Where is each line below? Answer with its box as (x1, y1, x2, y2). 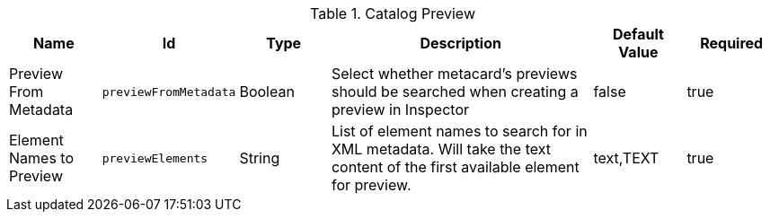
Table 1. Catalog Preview (309, 4, 475, 22)
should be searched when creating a (331, 83, 579, 101)
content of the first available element (331, 158, 580, 176)
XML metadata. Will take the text (331, 140, 551, 158)
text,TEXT (593, 149, 659, 167)
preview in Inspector (331, 101, 470, 118)
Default (612, 25, 664, 43)
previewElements (102, 151, 208, 165)
